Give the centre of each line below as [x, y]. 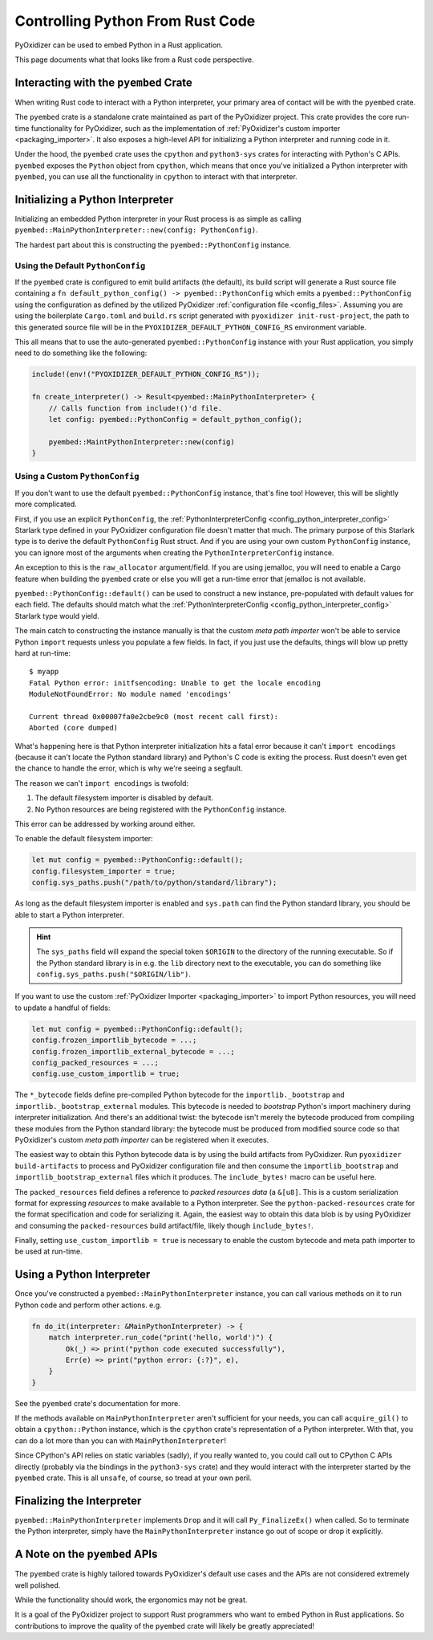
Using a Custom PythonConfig [77, 476]
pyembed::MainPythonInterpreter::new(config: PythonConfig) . [136, 230]
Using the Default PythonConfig [80, 265]
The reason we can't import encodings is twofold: [101, 783]
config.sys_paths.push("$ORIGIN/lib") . [114, 974]
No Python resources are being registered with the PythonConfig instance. [161, 809]
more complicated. [46, 504]
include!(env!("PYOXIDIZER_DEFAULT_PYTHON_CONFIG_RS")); [146, 374]
